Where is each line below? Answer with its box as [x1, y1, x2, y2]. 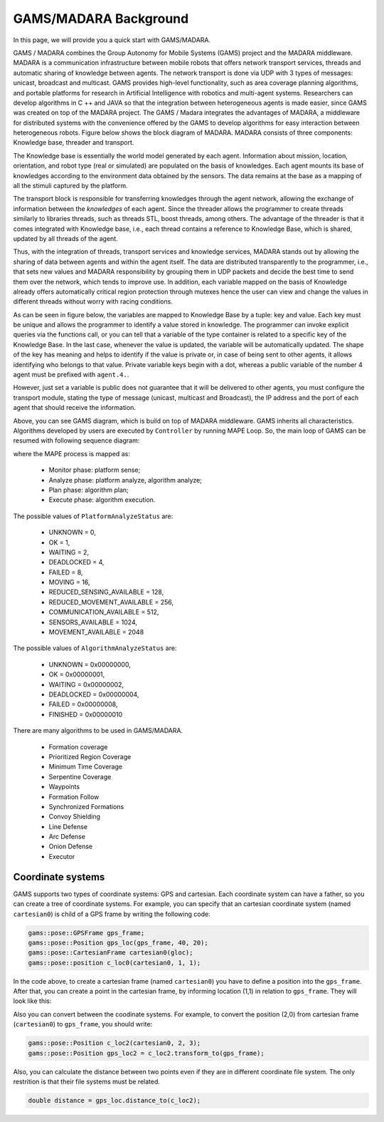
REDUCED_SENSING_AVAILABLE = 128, [48, 588, 164, 597]
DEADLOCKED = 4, [48, 558, 105, 567]
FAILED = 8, [48, 567, 83, 577]
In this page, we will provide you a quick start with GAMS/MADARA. [13, 36, 211, 44]
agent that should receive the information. [13, 403, 137, 412]
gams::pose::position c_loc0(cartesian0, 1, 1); [28, 959, 201, 967]
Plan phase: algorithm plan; [48, 485, 129, 494]
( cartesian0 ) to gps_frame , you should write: [13, 1020, 153, 1029]
